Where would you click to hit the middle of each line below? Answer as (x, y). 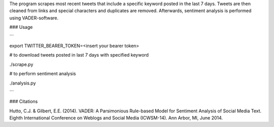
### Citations (24, 102)
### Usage (21, 27)
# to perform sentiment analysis (43, 74)
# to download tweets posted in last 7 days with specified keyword (79, 55)
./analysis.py (23, 83)
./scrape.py (21, 64)
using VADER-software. (34, 18)
